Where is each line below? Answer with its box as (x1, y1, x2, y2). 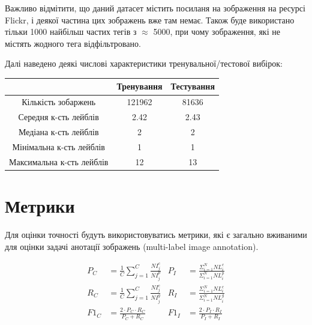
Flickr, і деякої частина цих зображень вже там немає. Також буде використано (5, 13, 295, 26)
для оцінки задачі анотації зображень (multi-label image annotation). (5, 240, 259, 252)
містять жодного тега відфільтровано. (5, 37, 141, 49)
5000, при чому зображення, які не (153, 25, 280, 38)
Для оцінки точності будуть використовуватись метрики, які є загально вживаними (5, 228, 307, 240)
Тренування (116, 80, 163, 93)
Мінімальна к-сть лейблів (12, 140, 105, 153)
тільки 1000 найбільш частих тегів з (5, 25, 137, 38)
